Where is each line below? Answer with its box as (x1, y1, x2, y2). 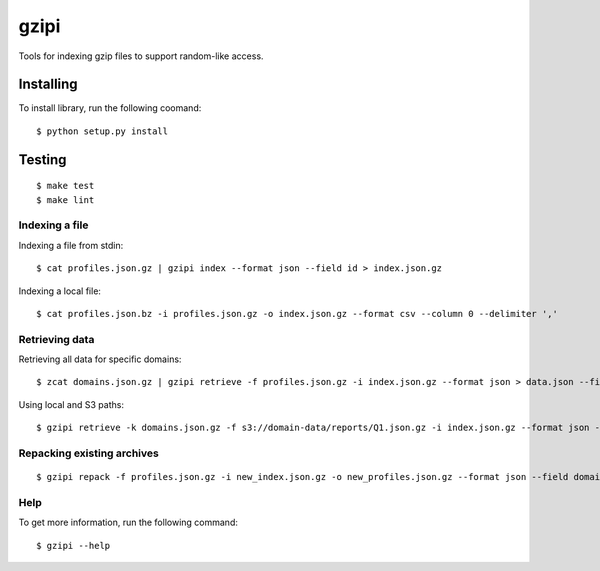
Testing (18, 151, 67, 168)
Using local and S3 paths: (18, 398, 125, 410)
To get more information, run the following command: (18, 516, 239, 529)
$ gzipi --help (36, 540, 111, 551)
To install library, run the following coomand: (18, 102, 202, 114)
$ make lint (36, 194, 95, 205)
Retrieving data (18, 332, 95, 346)
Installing (18, 76, 79, 93)
